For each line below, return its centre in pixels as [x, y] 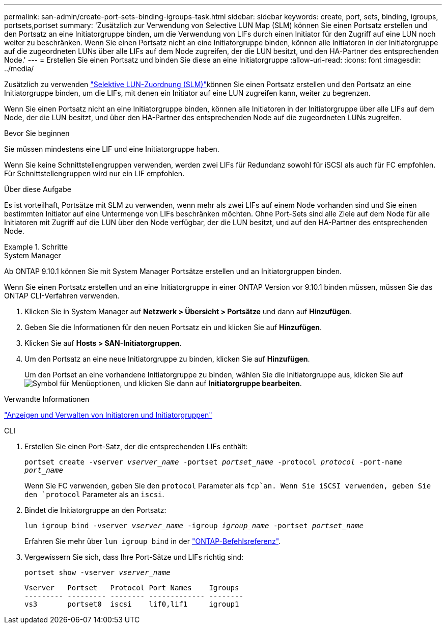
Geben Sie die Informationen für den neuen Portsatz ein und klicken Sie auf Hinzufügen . [173, 327]
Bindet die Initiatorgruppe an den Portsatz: [95, 510]
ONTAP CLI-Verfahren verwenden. [62, 296]
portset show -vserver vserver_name [97, 572]
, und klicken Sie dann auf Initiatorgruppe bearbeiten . [211, 383]
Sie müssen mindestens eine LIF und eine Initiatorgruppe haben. [112, 149]
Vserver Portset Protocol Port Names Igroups [132, 588]
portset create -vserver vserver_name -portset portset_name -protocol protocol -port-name [213, 462]
